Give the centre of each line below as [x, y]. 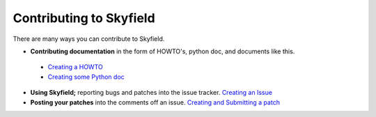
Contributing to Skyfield [84, 18]
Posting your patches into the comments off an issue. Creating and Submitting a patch [155, 102]
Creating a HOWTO [76, 67]
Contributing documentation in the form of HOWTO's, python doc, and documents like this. [163, 51]
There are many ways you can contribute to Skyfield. [89, 39]
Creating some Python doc [86, 77]
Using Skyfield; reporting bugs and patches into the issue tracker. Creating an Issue [151, 93]
